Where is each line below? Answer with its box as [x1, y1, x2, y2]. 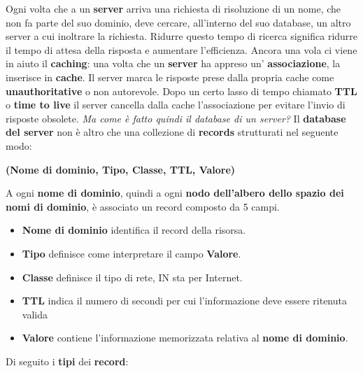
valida [22, 307, 48, 321]
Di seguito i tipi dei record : [6, 353, 129, 368]
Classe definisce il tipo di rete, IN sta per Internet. [22, 269, 243, 284]
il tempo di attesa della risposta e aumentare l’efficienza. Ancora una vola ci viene [6, 42, 357, 57]
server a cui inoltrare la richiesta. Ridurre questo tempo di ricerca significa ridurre [6, 29, 358, 43]
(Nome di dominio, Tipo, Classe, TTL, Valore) [6, 162, 236, 176]
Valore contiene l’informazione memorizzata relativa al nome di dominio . [22, 330, 348, 345]
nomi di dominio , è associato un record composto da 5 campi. [6, 199, 280, 213]
